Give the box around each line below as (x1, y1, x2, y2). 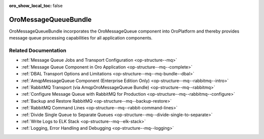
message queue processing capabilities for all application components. (9, 35, 153, 41)
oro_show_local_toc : (9, 3, 52, 8)
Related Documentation (9, 47, 66, 54)
